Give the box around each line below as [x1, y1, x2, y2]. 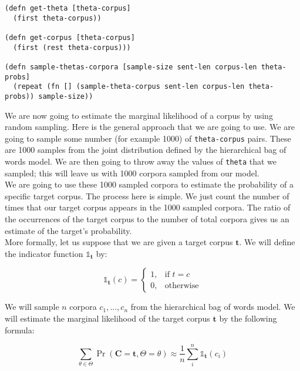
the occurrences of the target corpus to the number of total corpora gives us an [5, 213, 289, 225]
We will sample [5, 300, 59, 313]
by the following [219, 312, 277, 324]
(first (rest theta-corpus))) [13, 43, 131, 52]
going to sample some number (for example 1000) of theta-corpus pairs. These [5, 132, 291, 144]
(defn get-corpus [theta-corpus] [5, 33, 135, 42]
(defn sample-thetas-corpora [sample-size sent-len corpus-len [5, 62, 257, 71]
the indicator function [5, 247, 83, 259]
